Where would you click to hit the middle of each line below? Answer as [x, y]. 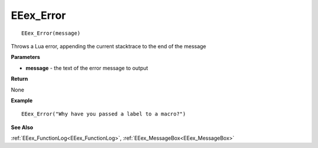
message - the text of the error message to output [87, 68]
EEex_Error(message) [51, 33]
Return [19, 79]
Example [22, 100]
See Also [22, 127]
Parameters [26, 57]
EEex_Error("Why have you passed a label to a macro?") [104, 114]
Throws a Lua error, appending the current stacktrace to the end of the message [108, 46]
